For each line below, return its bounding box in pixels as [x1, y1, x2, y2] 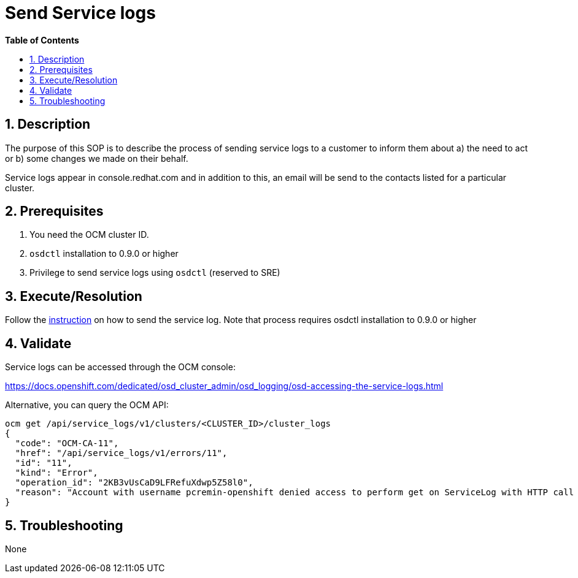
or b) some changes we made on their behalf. [5, 153, 188, 164]
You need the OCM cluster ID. [29, 229, 149, 240]
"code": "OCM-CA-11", [15, 438, 119, 449]
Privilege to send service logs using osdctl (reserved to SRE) [29, 267, 280, 278]
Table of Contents [5, 34, 79, 45]
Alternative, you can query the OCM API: [5, 400, 169, 411]
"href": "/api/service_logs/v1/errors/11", [15, 448, 228, 458]
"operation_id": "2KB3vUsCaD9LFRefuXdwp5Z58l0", [15, 477, 253, 488]
